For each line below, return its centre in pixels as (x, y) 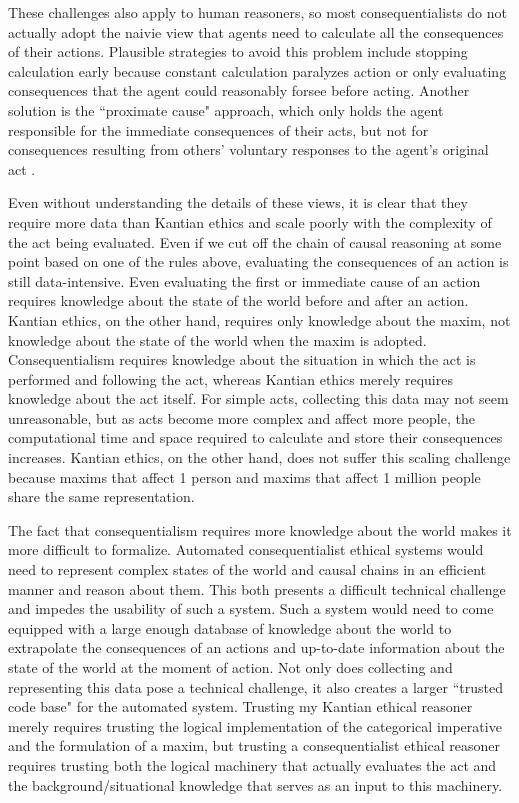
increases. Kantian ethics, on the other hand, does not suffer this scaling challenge (259, 457)
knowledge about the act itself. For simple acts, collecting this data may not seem (258, 398)
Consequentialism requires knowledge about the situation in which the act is (242, 359)
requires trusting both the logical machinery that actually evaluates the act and (252, 764)
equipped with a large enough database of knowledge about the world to (230, 627)
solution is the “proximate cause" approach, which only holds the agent (226, 109)
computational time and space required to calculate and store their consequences (255, 437)
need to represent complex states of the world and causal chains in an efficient (247, 569)
